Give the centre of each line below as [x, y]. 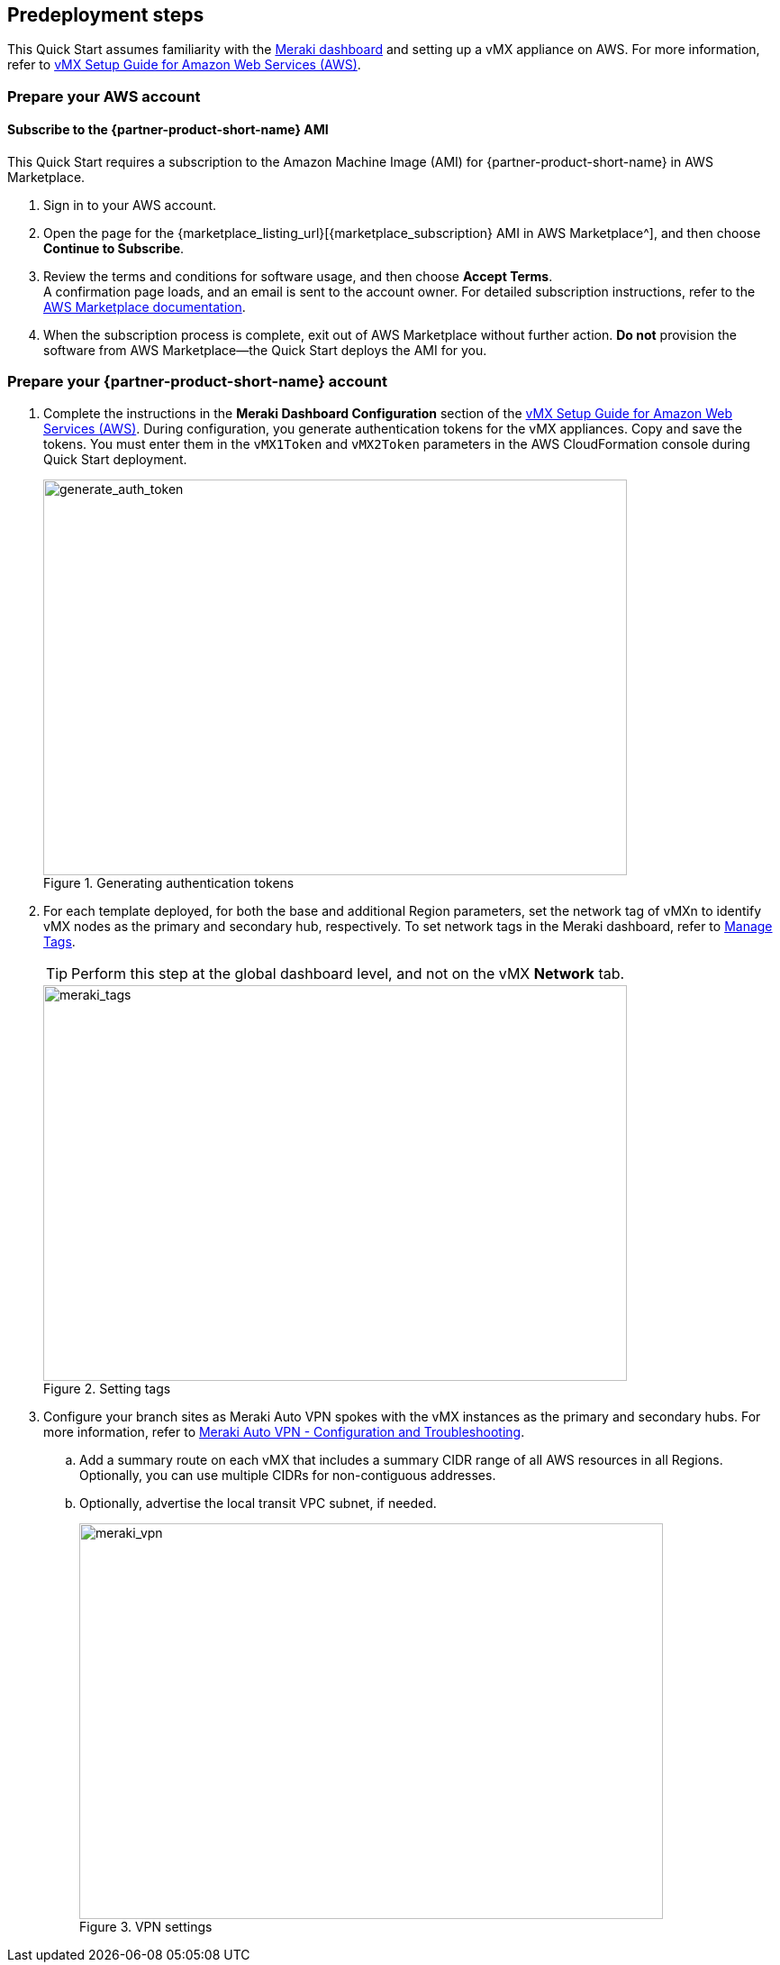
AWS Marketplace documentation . [145, 307]
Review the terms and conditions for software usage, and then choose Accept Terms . [298, 277]
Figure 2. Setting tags [107, 1388]
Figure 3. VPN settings [146, 1926]
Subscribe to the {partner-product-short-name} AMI [168, 130]
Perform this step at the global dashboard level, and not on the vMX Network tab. [348, 973]
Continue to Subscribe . [114, 249]
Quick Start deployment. [115, 459]
